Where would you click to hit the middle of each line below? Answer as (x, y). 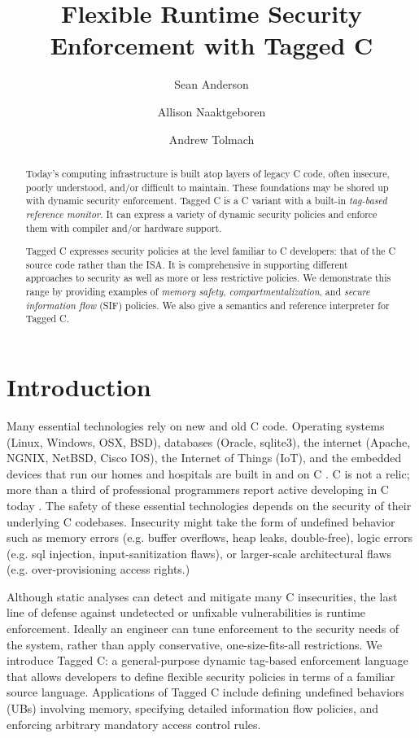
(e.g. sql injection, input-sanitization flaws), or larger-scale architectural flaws (199, 553)
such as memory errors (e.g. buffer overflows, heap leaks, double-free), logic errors (209, 537)
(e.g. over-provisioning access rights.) (98, 569)
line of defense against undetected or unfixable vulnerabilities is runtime (186, 612)
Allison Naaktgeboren (212, 111)
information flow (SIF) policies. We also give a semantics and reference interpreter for (207, 305)
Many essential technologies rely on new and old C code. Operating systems (196, 425)
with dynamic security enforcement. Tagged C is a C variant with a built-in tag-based (206, 201)
